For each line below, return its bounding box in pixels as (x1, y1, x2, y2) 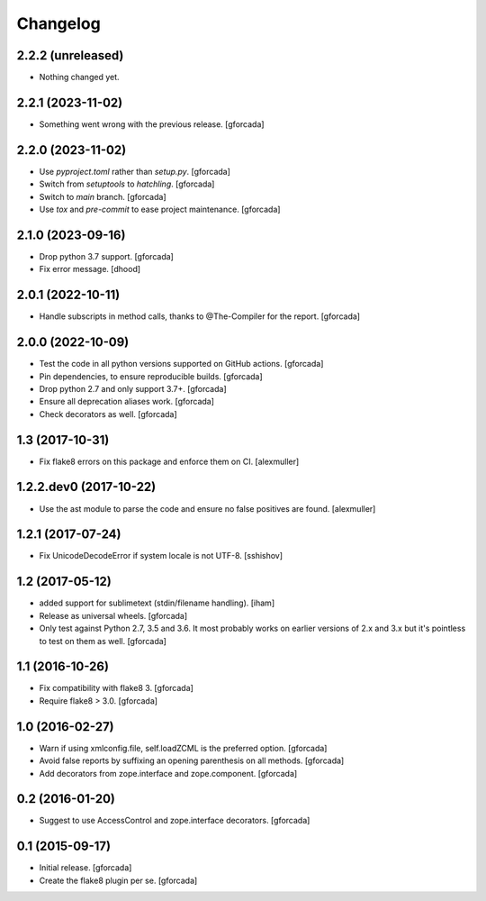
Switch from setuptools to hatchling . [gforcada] (39, 178, 215, 189)
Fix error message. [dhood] (39, 264, 141, 275)
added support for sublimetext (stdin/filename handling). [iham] (39, 597, 274, 608)
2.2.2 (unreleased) (16, 48, 124, 63)
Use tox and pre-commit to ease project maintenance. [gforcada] (39, 204, 281, 215)
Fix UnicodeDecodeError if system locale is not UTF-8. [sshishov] (39, 551, 283, 561)
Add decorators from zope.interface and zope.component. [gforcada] (39, 768, 298, 778)
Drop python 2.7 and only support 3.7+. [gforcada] (39, 383, 227, 394)
